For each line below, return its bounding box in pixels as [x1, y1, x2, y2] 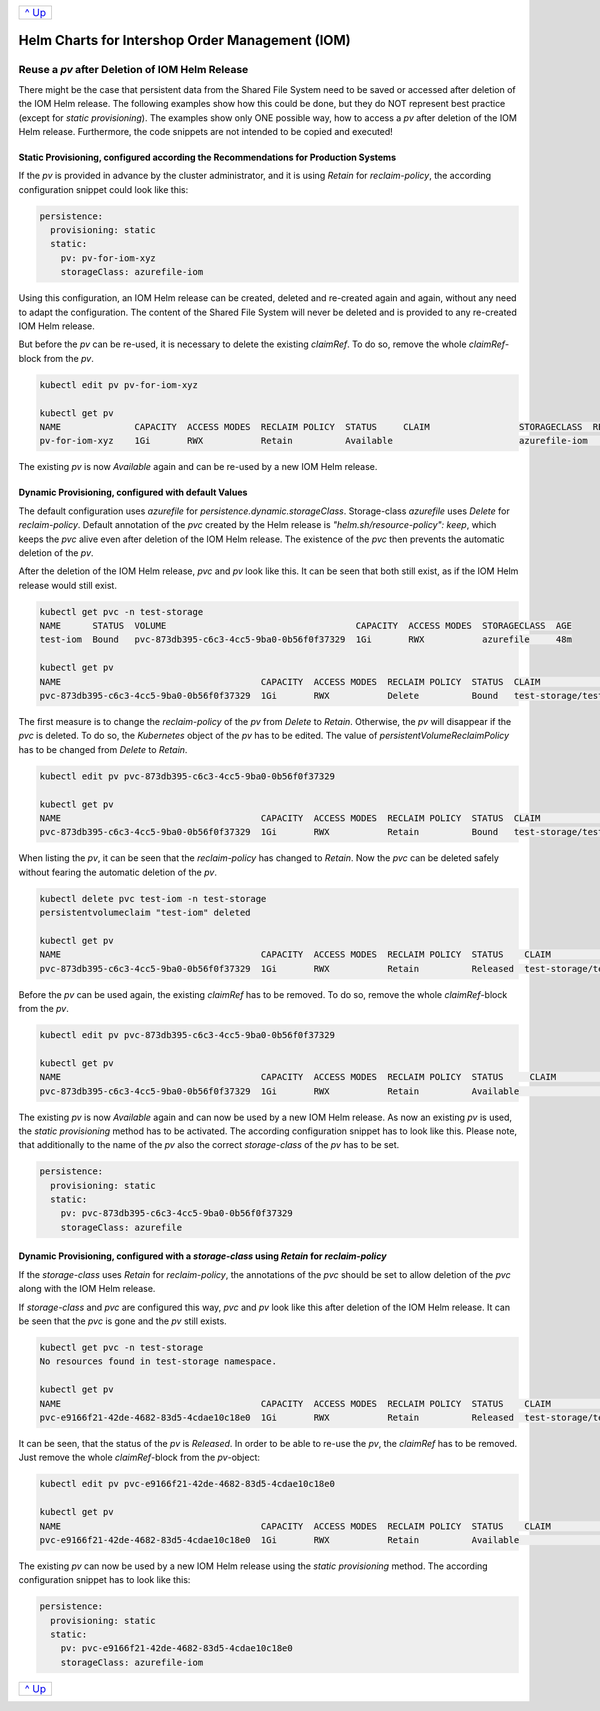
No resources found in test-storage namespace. [39, 1356, 277, 1367]
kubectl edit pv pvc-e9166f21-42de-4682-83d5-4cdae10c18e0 [39, 1478, 335, 1490]
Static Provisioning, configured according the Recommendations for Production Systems [18, 151, 397, 163]
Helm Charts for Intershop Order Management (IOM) [18, 32, 351, 49]
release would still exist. [18, 579, 117, 591]
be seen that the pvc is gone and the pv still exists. [18, 1315, 227, 1327]
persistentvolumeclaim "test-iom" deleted [39, 907, 251, 919]
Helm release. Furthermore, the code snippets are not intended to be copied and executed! [18, 125, 394, 137]
